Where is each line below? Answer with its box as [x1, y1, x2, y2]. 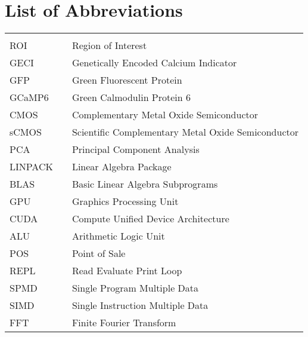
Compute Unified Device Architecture [71, 212, 229, 226]
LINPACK [10, 160, 53, 174]
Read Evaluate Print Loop [71, 264, 182, 278]
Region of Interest [71, 38, 147, 53]
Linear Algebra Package [71, 160, 172, 174]
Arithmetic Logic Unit [71, 229, 165, 243]
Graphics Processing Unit [71, 194, 179, 209]
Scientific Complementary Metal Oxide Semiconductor [71, 125, 299, 139]
